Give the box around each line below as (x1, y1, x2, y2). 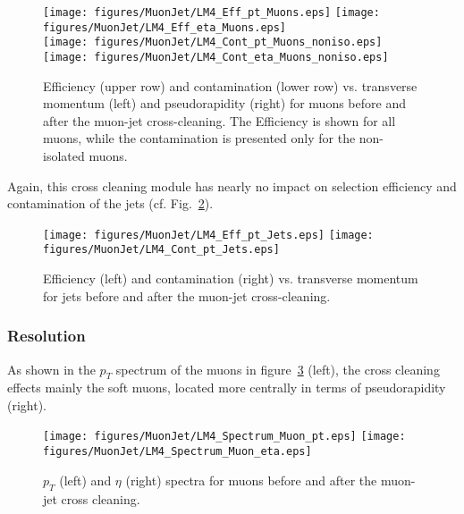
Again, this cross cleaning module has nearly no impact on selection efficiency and (7, 176, 457, 195)
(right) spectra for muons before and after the (125, 470, 377, 489)
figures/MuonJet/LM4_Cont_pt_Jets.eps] (43, 243, 280, 257)
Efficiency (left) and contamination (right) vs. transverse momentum (43, 269, 418, 288)
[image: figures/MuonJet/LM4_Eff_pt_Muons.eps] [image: (43, 6, 380, 19)
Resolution (7, 324, 86, 347)
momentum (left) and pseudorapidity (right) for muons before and (43, 94, 406, 113)
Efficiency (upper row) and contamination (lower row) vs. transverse (43, 76, 418, 95)
